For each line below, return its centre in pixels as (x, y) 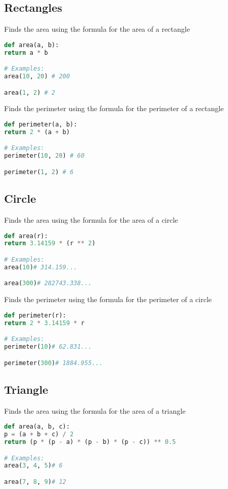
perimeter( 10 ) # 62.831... (48, 347)
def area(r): (26, 236)
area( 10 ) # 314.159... (41, 267)
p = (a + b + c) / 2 (39, 434)
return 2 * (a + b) (37, 132)
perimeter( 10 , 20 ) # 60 (44, 156)
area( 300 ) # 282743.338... (48, 283)
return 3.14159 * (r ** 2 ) (50, 243)
